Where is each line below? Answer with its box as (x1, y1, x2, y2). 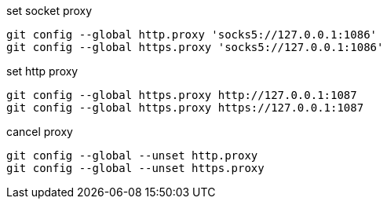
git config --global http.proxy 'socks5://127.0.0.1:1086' (6, 28, 378, 41)
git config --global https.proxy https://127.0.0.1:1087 (6, 101, 364, 114)
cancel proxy (6, 125, 73, 138)
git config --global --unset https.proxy (6, 162, 265, 174)
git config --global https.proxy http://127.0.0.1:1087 (6, 89, 357, 101)
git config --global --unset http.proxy (6, 149, 258, 162)
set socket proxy (6, 4, 93, 17)
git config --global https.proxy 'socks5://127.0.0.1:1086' (6, 41, 384, 53)
